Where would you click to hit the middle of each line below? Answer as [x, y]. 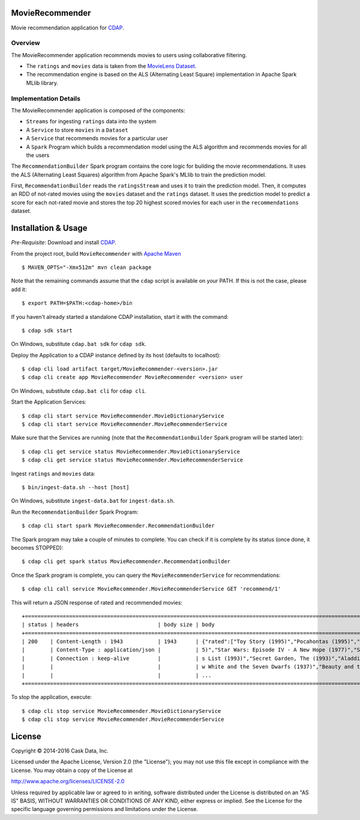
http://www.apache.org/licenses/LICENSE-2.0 [68, 781]
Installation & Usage [49, 228]
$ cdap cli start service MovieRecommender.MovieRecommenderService [124, 424]
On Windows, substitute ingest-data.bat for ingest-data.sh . [93, 501]
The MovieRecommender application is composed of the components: [98, 110]
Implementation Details [46, 98]
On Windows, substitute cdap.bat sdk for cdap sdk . [79, 344]
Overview [25, 43]
